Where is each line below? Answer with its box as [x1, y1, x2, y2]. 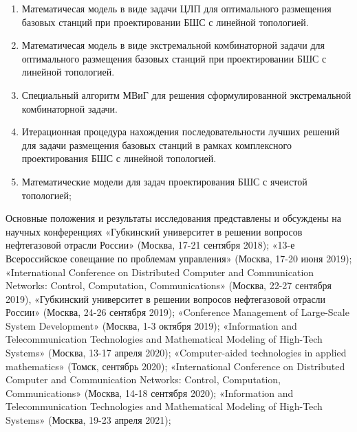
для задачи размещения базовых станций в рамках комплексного [21, 137, 292, 152]
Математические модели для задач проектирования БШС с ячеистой [21, 174, 307, 188]
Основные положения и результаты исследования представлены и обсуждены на [6, 211, 341, 225]
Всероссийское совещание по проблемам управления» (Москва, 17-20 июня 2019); [6, 251, 352, 265]
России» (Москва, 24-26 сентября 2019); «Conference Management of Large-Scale [6, 305, 349, 319]
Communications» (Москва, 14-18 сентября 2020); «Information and [6, 385, 294, 400]
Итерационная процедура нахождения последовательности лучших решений [21, 124, 340, 139]
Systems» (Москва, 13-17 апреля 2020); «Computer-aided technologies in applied [6, 345, 347, 360]
